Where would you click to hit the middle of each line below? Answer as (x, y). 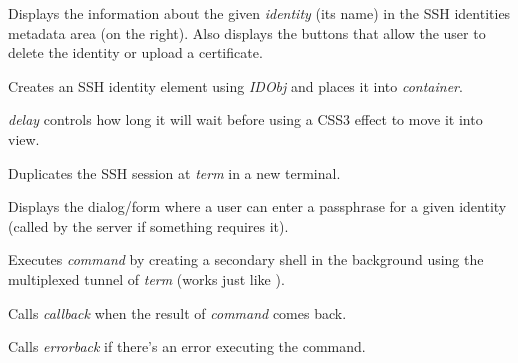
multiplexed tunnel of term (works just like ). (146, 278)
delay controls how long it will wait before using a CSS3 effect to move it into (245, 119)
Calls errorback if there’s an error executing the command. (187, 346)
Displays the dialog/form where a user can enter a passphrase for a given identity (257, 206)
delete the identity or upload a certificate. (135, 52)
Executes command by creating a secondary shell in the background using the (246, 259)
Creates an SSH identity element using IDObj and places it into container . (235, 85)
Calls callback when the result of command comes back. (177, 312)
